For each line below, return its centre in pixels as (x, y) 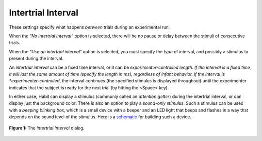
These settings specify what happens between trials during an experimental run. (89, 27)
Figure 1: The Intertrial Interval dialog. (47, 128)
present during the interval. (36, 59)
